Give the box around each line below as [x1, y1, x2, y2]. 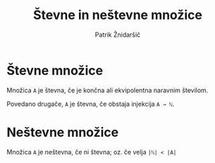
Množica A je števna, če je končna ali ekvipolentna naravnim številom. [6, 85, 209, 95]
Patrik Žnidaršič [94, 30, 141, 39]
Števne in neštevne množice [33, 7, 202, 23]
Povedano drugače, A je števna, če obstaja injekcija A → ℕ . [6, 99, 174, 108]
